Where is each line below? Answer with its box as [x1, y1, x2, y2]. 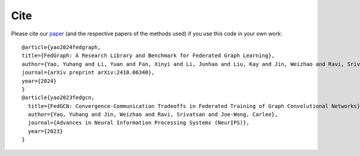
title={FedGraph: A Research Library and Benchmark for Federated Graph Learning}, [22, 52, 275, 59]
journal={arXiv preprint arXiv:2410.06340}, [22, 69, 155, 76]
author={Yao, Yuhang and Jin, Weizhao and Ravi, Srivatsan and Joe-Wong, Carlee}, [28, 111, 278, 118]
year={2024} [22, 77, 57, 84]
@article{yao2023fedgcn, [22, 94, 95, 101]
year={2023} [28, 128, 63, 134]
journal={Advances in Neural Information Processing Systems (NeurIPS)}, [28, 119, 250, 126]
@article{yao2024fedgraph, [22, 44, 101, 50]
